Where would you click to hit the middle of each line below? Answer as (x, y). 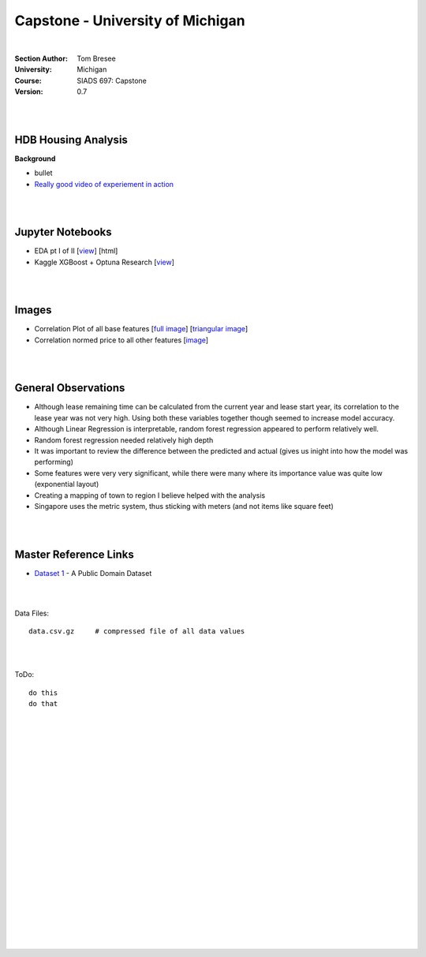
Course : (28, 80)
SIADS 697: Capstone (112, 80)
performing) (54, 462)
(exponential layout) (67, 484)
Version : (29, 92)
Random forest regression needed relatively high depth (124, 440)
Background (35, 159)
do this (43, 693)
